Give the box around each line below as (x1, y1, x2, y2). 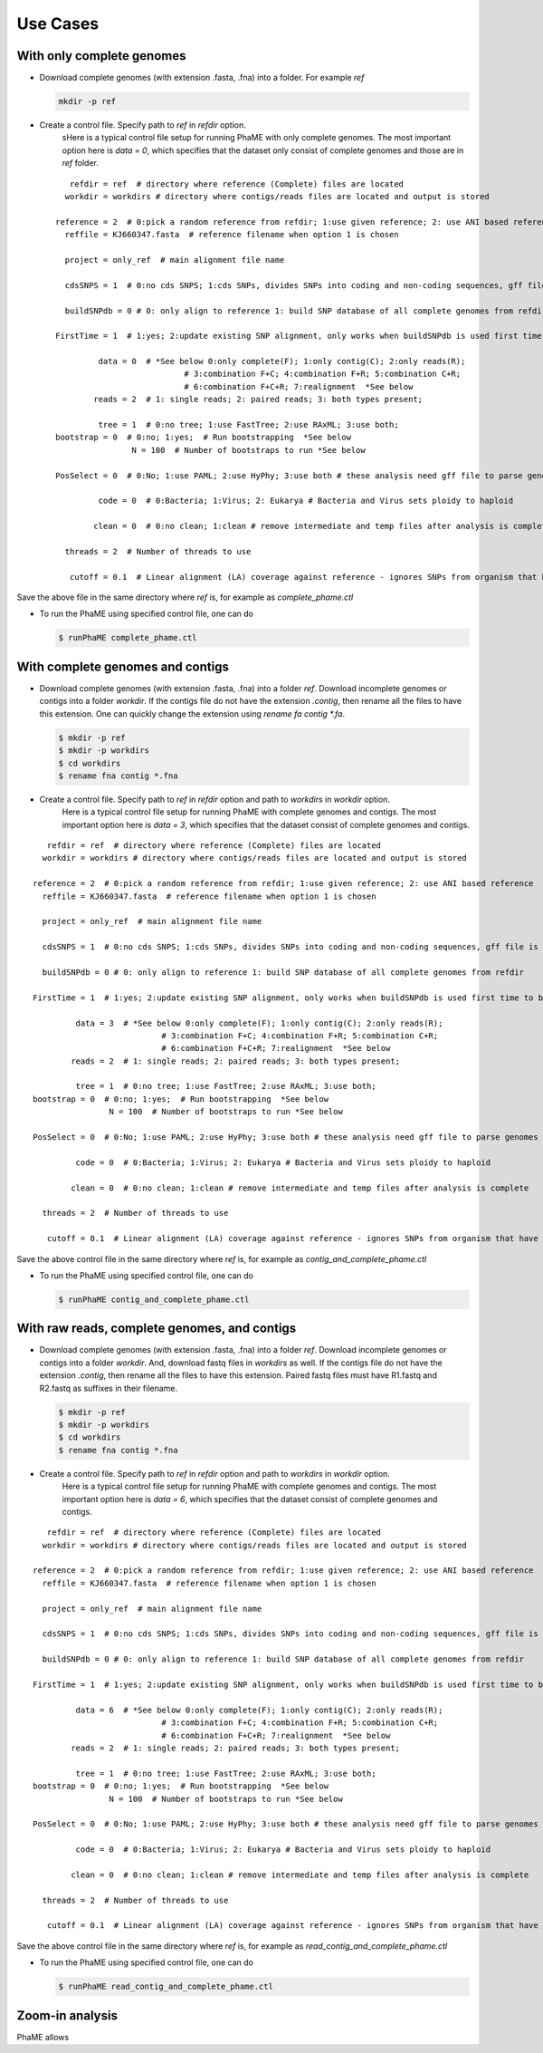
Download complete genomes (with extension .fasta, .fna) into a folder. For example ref (39, 72, 365, 83)
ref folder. (62, 158, 99, 169)
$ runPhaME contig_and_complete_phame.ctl (58, 1294, 250, 1305)
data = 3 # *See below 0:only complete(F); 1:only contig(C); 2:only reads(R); (75, 1017, 443, 1028)
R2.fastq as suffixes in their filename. (39, 1383, 178, 1393)
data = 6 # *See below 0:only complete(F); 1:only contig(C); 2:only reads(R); (75, 1704, 443, 1715)
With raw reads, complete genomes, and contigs (16, 1321, 297, 1336)
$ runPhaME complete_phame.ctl (58, 632, 198, 643)
